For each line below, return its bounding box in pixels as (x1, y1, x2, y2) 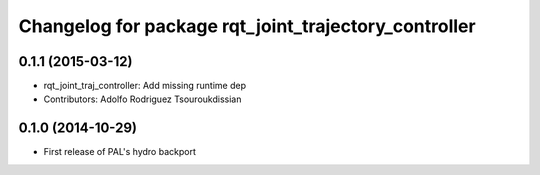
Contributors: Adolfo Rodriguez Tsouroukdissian (43, 93, 242, 105)
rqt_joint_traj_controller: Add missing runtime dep (43, 80, 247, 92)
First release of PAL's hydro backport (43, 146, 197, 158)
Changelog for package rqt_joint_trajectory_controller (18, 15, 476, 37)
